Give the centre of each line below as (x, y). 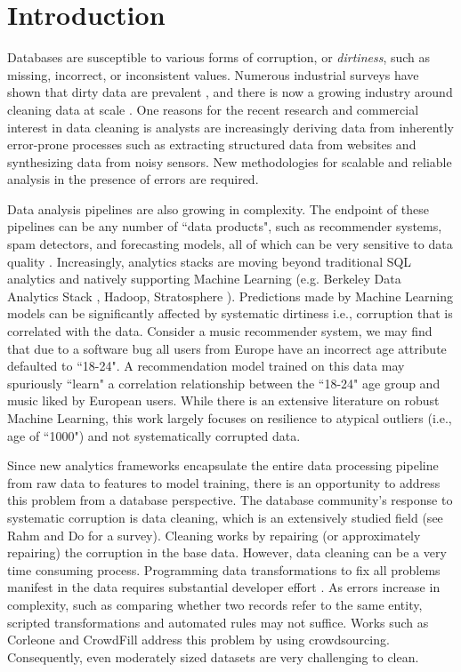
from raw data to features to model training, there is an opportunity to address (224, 482)
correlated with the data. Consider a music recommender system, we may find (220, 331)
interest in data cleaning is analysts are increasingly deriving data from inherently (230, 127)
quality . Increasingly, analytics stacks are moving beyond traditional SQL (210, 261)
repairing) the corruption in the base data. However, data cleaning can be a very (227, 552)
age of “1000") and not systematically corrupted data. (154, 435)
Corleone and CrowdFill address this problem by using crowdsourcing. (198, 640)
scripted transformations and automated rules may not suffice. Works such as (218, 622)
